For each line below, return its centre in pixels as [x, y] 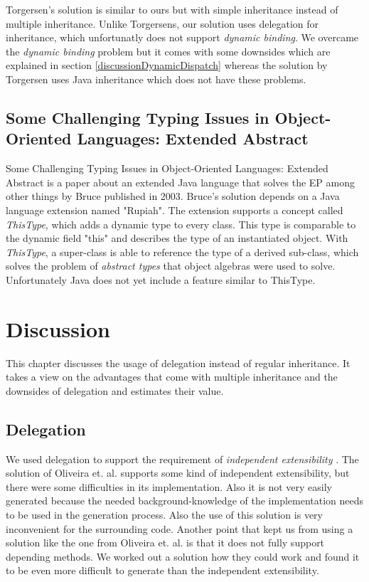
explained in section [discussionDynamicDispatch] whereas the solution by [167, 65]
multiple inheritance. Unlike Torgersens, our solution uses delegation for [162, 23]
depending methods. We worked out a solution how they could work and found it [183, 556]
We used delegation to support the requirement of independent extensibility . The [182, 459]
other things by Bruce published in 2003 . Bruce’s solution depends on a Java [173, 196]
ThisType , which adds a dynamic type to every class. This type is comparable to [181, 224]
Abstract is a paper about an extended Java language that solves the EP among [180, 182]
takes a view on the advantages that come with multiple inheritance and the [172, 377]
